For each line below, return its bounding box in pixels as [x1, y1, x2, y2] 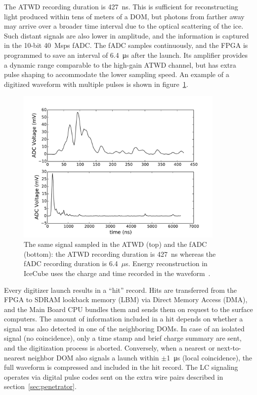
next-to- [217, 343, 241, 353]
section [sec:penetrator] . [4, 381, 77, 392]
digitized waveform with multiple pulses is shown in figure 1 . [4, 79, 188, 89]
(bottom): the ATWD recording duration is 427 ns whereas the [24, 248, 216, 259]
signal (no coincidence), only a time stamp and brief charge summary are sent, [4, 333, 242, 343]
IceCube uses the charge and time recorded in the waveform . [24, 268, 211, 278]
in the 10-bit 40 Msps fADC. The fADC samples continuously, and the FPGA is [4, 40, 248, 50]
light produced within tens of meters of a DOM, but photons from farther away [4, 11, 245, 21]
